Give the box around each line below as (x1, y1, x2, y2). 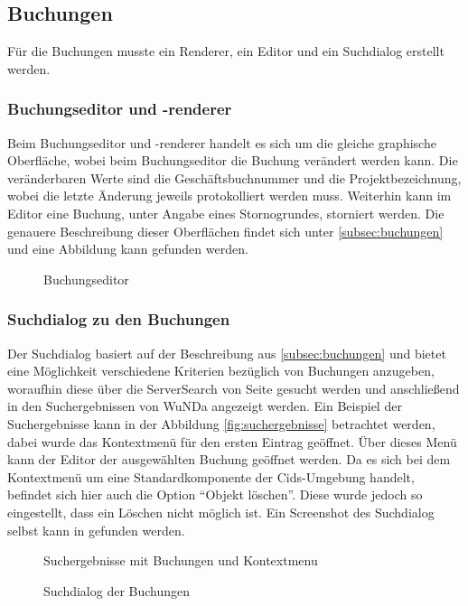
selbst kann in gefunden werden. (7, 520, 185, 539)
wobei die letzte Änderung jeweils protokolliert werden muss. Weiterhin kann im (7, 186, 452, 205)
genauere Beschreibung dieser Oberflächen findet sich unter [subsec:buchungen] (7, 221, 444, 240)
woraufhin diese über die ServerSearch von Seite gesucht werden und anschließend (7, 378, 460, 397)
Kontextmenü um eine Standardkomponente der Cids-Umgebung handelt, (7, 467, 415, 486)
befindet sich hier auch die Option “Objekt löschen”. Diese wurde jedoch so (7, 485, 423, 504)
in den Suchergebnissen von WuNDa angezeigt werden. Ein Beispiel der (7, 396, 402, 415)
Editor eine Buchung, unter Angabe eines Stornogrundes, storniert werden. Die (7, 203, 445, 222)
